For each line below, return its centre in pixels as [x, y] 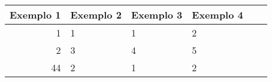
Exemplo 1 [35, 15]
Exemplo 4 [217, 15]
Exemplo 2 [96, 15]
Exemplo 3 [157, 15]
